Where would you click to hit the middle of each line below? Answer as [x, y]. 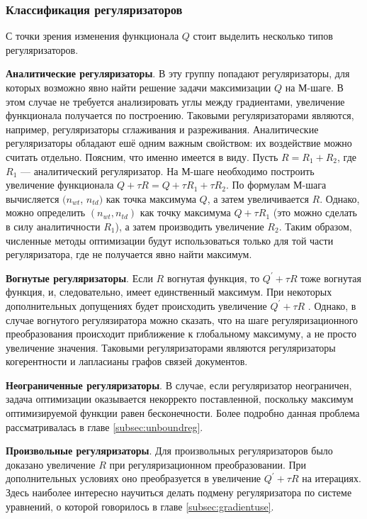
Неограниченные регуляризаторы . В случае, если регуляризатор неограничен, [179, 385]
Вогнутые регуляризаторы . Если [79, 278]
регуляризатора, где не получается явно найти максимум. [129, 254]
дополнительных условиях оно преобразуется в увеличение [134, 478]
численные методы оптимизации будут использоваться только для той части [170, 240]
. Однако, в [332, 305]
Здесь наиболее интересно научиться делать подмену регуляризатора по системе [179, 492]
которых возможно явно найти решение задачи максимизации [139, 87]
